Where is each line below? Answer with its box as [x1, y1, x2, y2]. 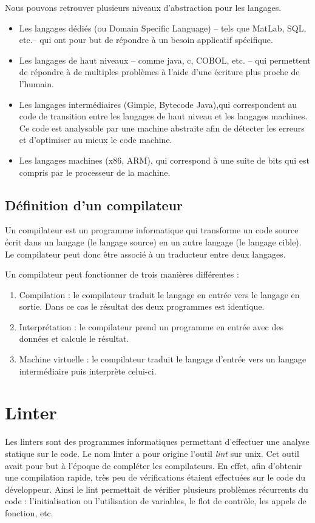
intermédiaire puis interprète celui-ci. [19, 364, 157, 377]
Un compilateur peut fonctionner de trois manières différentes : [5, 268, 239, 281]
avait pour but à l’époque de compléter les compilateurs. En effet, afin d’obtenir [5, 459, 302, 471]
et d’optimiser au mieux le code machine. [19, 133, 172, 146]
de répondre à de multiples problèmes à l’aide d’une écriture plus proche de [19, 65, 300, 78]
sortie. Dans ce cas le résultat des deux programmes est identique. [19, 300, 265, 313]
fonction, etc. [5, 506, 53, 519]
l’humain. [19, 77, 54, 90]
